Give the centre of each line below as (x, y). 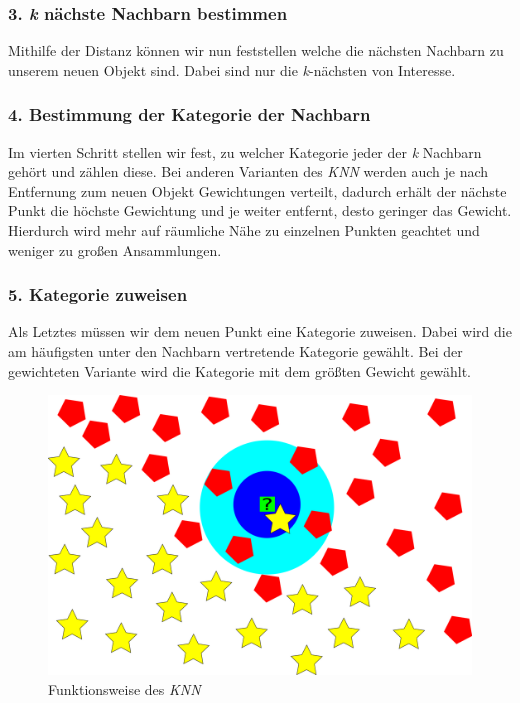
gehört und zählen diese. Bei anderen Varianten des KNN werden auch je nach (248, 171)
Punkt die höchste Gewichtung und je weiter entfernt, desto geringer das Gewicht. (260, 210)
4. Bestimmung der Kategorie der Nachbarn (189, 114)
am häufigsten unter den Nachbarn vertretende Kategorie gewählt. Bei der (235, 351)
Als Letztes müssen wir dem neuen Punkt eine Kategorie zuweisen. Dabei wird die (260, 331)
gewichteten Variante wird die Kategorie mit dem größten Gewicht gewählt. (239, 370)
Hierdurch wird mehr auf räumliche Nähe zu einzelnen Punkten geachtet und (244, 230)
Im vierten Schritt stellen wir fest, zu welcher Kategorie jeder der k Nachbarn (245, 151)
